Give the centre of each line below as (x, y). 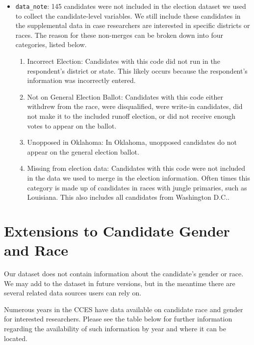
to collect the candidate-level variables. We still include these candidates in (128, 15)
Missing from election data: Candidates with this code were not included (136, 168)
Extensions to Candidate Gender (117, 230)
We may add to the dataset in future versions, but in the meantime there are (120, 283)
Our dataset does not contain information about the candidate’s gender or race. (124, 274)
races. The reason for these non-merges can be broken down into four (119, 35)
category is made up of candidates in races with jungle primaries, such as (137, 187)
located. (16, 338)
